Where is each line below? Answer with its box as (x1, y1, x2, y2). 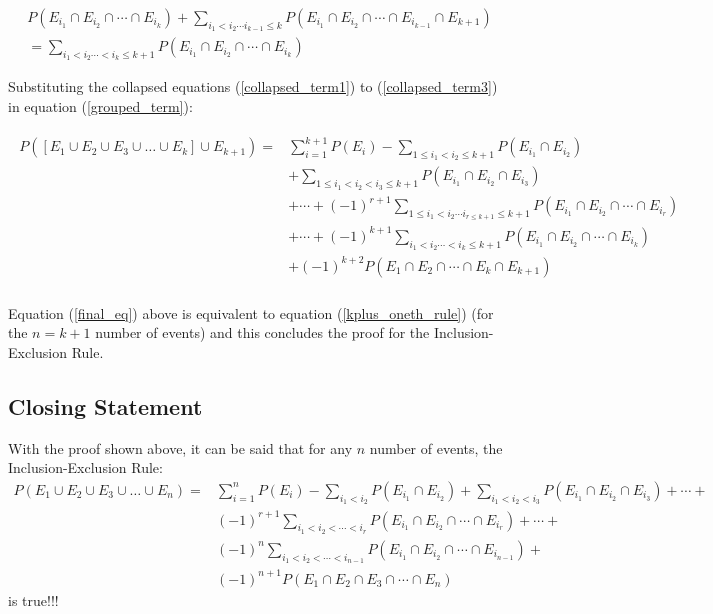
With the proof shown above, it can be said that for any (8, 437, 353, 458)
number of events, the (369, 437, 503, 458)
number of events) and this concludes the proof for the (95, 322, 430, 343)
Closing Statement (8, 390, 203, 421)
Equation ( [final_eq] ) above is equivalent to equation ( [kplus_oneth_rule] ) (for (8, 302, 494, 323)
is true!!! (8, 589, 59, 610)
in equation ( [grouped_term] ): (8, 96, 193, 117)
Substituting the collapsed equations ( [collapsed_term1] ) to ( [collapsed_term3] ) (8, 76, 498, 97)
